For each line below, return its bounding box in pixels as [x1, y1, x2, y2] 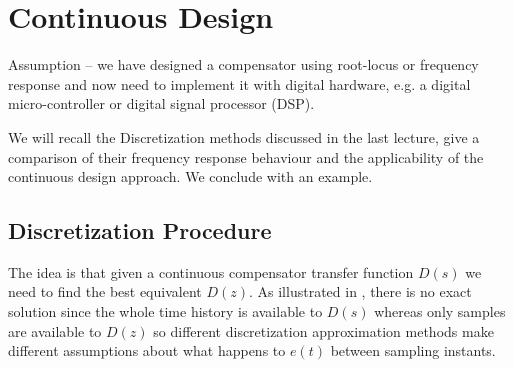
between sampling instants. [330, 340, 496, 361]
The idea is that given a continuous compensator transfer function [8, 261, 414, 282]
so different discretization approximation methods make [153, 320, 494, 341]
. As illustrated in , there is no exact [249, 281, 472, 302]
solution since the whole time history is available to [8, 301, 323, 322]
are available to [8, 320, 102, 341]
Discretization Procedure [8, 215, 272, 246]
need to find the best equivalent [8, 281, 202, 302]
